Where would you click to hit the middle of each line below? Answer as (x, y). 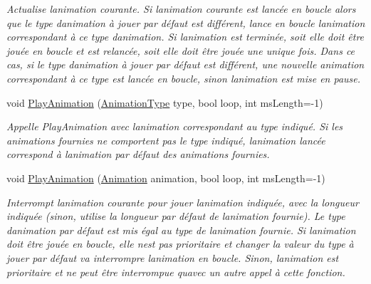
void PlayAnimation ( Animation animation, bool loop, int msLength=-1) (166, 178)
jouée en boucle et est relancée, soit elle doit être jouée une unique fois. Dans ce (181, 50)
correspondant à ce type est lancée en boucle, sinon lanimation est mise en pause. (184, 78)
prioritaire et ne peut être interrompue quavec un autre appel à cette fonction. (176, 272)
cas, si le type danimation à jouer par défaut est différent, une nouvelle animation (185, 64)
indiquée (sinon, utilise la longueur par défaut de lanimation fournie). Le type (176, 216)
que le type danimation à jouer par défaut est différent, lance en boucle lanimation (186, 22)
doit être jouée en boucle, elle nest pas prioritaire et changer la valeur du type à (180, 244)
